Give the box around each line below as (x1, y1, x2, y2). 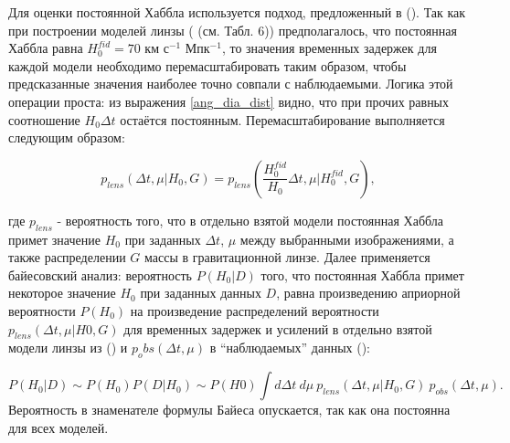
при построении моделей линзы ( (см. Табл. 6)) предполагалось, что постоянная (8, 20, 457, 39)
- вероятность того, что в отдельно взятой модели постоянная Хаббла (57, 210, 443, 229)
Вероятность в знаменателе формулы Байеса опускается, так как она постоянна (8, 400, 451, 419)
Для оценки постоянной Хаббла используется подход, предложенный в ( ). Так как (8, 3, 466, 21)
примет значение (8, 229, 101, 248)
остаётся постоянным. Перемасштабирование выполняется (120, 110, 445, 129)
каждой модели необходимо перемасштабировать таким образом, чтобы (8, 56, 407, 75)
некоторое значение (8, 283, 116, 302)
